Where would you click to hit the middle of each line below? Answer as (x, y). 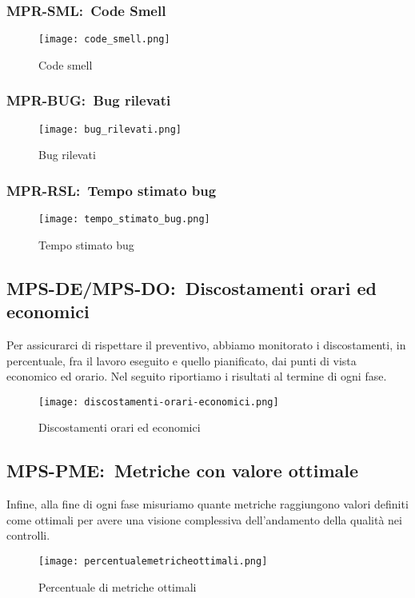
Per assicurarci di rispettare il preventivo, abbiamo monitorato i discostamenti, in (206, 345)
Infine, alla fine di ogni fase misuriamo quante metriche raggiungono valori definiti (207, 504)
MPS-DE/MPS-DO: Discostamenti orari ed (192, 287)
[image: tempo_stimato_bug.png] (124, 219)
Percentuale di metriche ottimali (118, 586)
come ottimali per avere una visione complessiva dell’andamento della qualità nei (204, 519)
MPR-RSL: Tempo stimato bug (112, 190)
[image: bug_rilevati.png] (110, 129)
